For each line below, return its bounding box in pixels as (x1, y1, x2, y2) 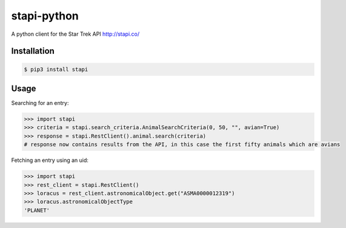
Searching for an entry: (11, 99, 69, 107)
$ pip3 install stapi (24, 65, 88, 73)
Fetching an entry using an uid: (11, 156, 89, 164)
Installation (11, 46, 55, 56)
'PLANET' (24, 207, 50, 213)
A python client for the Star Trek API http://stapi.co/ (11, 30, 140, 38)
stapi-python (11, 9, 79, 22)
